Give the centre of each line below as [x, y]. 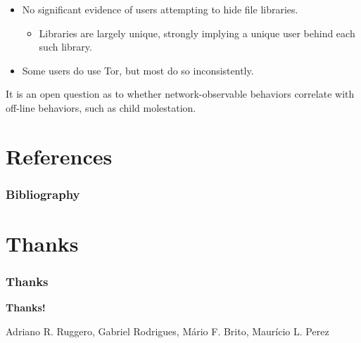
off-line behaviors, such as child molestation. [101, 107]
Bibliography [43, 194]
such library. [65, 47]
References [59, 156]
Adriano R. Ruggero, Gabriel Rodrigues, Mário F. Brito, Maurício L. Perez [167, 331]
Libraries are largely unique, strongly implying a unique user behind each [197, 33]
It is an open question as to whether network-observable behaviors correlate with [180, 94]
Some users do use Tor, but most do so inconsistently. [138, 70]
